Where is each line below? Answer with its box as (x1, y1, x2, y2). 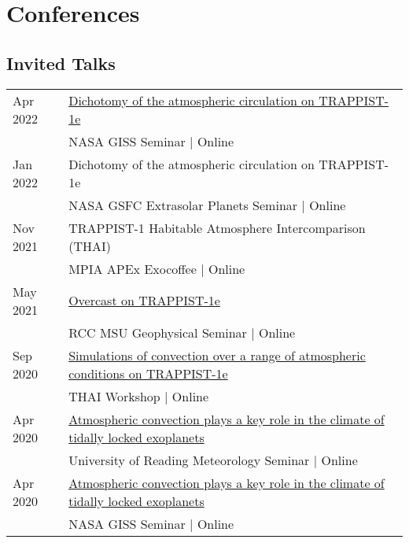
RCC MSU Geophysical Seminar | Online (68, 323, 296, 342)
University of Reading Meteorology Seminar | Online (68, 450, 358, 469)
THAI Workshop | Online (68, 386, 209, 405)
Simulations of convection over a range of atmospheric (68, 345, 366, 364)
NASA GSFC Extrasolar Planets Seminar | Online (68, 195, 346, 214)
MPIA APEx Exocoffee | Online (68, 259, 245, 278)
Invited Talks (6, 50, 116, 75)
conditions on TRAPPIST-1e (68, 364, 228, 382)
